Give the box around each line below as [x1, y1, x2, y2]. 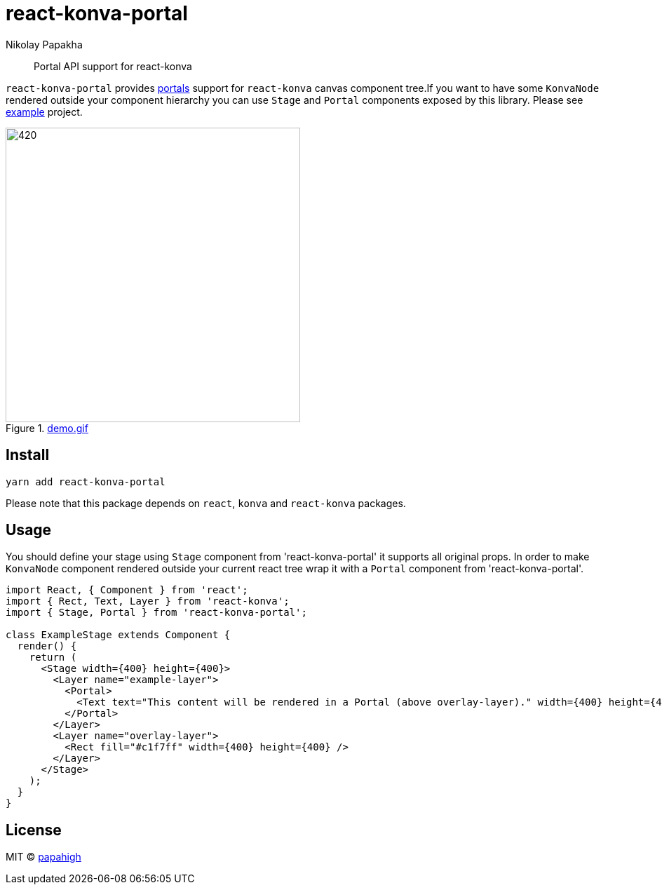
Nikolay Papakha [6, 38, 83, 50]
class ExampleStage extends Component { [6, 629, 231, 641]
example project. [6, 105, 83, 118]
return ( [29, 652, 77, 663]
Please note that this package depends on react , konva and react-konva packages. [6, 497, 406, 509]
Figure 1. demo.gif [6, 422, 88, 434]
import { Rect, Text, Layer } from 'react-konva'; [6, 595, 290, 607]
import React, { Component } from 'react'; [6, 584, 248, 596]
